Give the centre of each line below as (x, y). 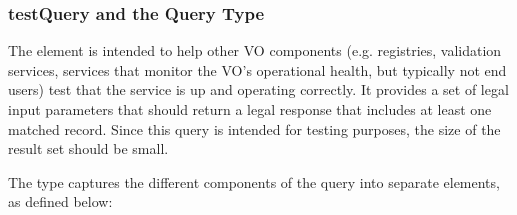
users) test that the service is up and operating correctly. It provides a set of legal (258, 89)
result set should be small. (88, 148)
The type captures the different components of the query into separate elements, (254, 181)
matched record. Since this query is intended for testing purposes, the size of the (254, 128)
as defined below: (60, 201)
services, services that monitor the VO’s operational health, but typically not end (257, 69)
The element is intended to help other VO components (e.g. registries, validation (255, 50)
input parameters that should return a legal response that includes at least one (250, 109)
